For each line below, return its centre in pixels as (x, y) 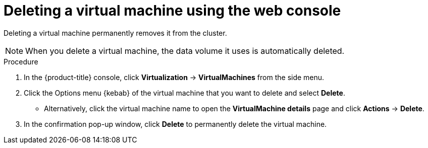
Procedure (21, 61)
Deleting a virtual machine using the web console (172, 11)
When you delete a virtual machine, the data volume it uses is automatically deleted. (185, 51)
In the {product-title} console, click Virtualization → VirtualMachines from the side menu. (174, 77)
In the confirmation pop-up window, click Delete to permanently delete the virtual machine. (175, 124)
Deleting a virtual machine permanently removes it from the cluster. (115, 33)
